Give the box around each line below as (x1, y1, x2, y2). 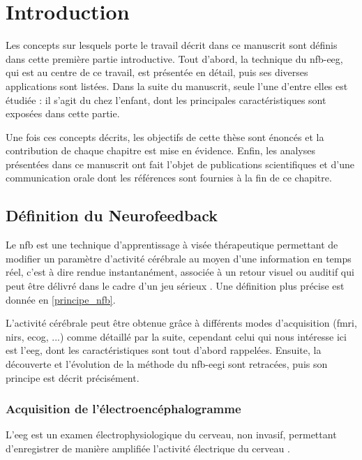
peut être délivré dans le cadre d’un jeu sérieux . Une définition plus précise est (6, 279, 345, 293)
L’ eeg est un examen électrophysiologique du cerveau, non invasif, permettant (6, 427, 337, 442)
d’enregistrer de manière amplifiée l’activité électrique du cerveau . (6, 441, 290, 456)
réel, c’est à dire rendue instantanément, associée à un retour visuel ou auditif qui (6, 265, 354, 279)
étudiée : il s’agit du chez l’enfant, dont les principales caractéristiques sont (6, 92, 326, 107)
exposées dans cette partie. (6, 106, 120, 121)
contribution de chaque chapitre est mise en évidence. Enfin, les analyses (6, 143, 315, 158)
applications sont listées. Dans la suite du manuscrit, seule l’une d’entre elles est (6, 78, 348, 93)
